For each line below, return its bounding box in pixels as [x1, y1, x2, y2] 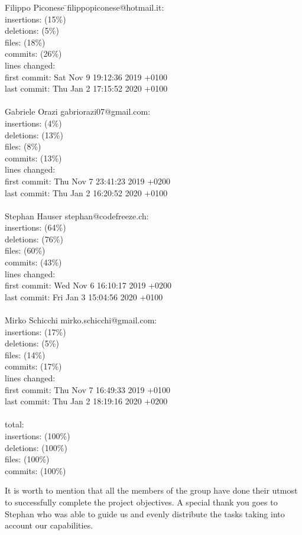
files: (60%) [5, 244, 46, 257]
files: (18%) [5, 35, 46, 48]
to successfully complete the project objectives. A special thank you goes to [5, 495, 278, 508]
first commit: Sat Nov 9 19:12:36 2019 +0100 [5, 70, 168, 83]
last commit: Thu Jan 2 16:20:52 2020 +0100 [5, 186, 168, 199]
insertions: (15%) [5, 12, 66, 25]
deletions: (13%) [5, 128, 63, 141]
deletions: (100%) [5, 441, 67, 453]
